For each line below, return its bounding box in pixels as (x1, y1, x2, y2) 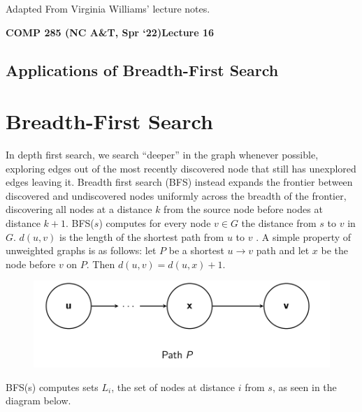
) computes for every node (99, 216, 211, 230)
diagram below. (6, 393, 71, 408)
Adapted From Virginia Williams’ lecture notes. (6, 1, 210, 15)
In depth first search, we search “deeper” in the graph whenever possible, (6, 147, 319, 162)
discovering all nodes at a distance (6, 202, 152, 216)
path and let (256, 243, 310, 258)
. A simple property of (256, 229, 352, 244)
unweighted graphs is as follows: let (6, 243, 157, 258)
